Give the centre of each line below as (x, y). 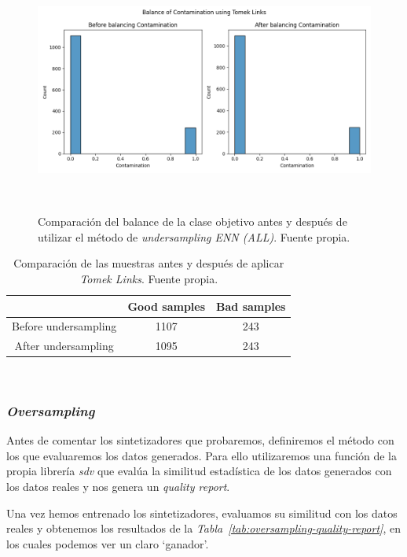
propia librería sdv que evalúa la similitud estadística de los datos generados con (199, 471)
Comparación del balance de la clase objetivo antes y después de (192, 221)
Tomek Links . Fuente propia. (149, 278)
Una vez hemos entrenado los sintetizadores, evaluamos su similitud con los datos (202, 513)
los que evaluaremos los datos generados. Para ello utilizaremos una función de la (202, 455)
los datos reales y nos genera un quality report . (118, 486)
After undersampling (64, 346)
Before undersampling (64, 326)
